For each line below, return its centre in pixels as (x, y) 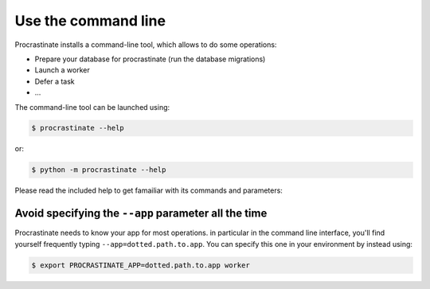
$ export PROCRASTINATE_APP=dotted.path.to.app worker (141, 265)
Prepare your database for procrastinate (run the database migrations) (150, 59)
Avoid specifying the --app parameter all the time (141, 214)
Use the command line (90, 21)
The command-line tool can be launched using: (92, 107)
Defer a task (55, 81)
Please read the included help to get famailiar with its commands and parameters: (149, 190)
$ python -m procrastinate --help (99, 170)
